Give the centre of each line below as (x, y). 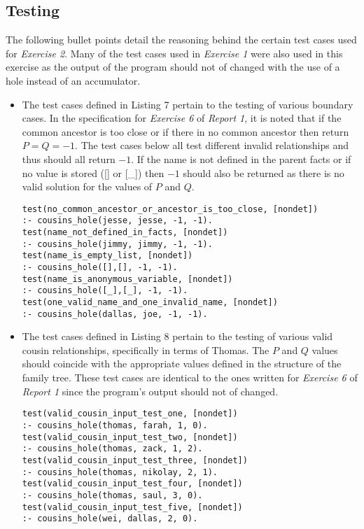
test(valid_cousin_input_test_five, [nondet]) (132, 507)
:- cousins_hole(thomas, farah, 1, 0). (115, 425)
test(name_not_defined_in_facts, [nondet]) (125, 233)
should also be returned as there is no (264, 172)
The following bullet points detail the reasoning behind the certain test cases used (181, 40)
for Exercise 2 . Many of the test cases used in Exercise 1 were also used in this (174, 53)
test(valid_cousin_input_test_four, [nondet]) (132, 484)
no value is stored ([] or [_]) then (93, 172)
